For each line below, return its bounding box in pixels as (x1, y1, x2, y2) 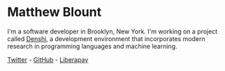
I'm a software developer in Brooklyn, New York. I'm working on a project (7, 27, 218, 35)
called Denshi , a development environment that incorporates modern (7, 34, 205, 42)
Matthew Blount (7, 4, 102, 20)
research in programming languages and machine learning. (7, 42, 177, 50)
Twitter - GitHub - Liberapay (7, 55, 89, 63)
